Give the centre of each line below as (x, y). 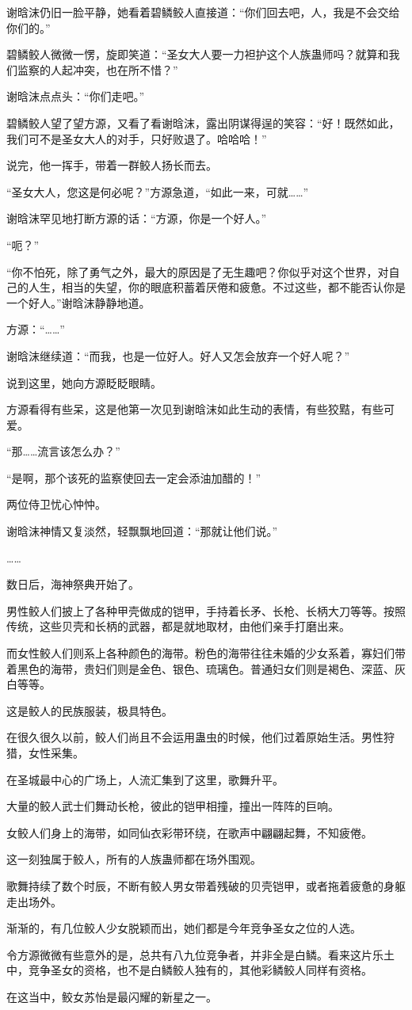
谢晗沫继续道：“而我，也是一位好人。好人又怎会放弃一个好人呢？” (178, 355)
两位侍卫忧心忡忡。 (56, 504)
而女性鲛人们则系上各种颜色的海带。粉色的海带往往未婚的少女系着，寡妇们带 (206, 653)
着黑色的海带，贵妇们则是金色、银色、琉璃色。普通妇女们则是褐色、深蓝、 (200, 668)
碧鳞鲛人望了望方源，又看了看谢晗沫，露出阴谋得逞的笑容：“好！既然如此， (203, 122)
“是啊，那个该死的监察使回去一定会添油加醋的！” (134, 477)
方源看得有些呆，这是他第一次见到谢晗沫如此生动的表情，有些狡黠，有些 (195, 409)
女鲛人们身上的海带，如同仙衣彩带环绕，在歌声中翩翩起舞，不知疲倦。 (189, 832)
